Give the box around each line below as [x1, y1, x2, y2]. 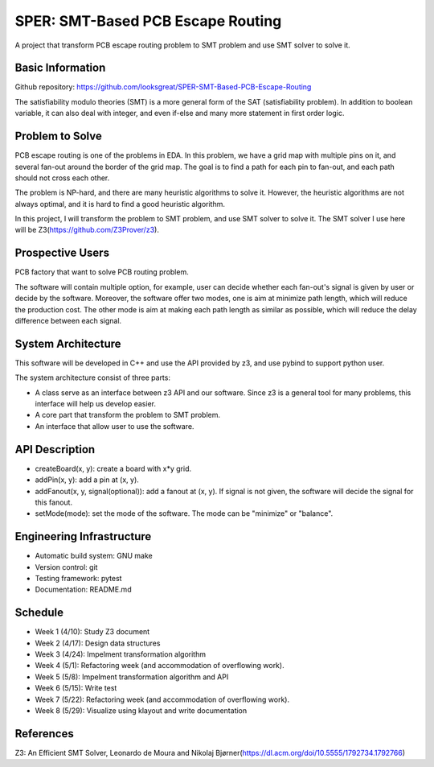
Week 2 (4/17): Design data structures [35, 638, 161, 648]
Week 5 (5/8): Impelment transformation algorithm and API [35, 672, 229, 682]
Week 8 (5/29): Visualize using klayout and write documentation [35, 706, 248, 715]
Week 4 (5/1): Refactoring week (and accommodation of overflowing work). [35, 661, 285, 670]
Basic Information [14, 61, 106, 75]
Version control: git [35, 562, 98, 571]
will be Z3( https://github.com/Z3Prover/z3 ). [14, 225, 160, 235]
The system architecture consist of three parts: [14, 373, 170, 382]
